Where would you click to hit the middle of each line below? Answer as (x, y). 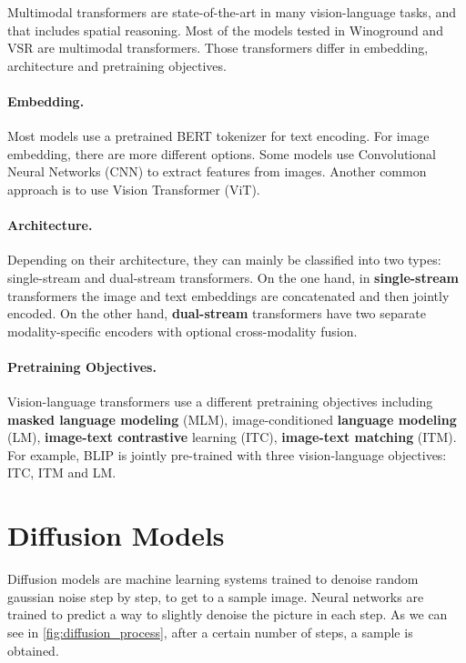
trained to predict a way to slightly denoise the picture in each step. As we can (228, 614)
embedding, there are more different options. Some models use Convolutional (222, 153)
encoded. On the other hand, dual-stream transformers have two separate (217, 313)
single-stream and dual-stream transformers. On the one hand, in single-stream (233, 277)
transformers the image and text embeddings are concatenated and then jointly (228, 295)
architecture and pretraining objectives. (117, 65)
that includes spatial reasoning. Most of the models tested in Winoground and (225, 30)
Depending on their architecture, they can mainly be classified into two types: (224, 260)
